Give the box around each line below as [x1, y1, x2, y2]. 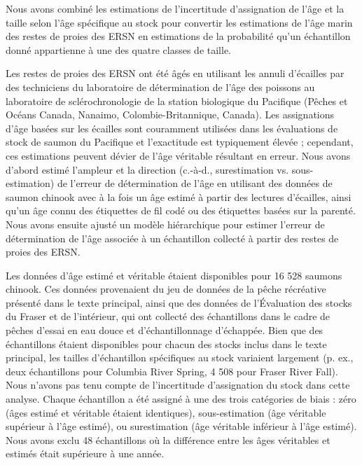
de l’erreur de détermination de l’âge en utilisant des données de [57, 176, 333, 190]
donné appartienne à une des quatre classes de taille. [6, 42, 231, 57]
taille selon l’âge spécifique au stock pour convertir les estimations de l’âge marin [6, 15, 353, 29]
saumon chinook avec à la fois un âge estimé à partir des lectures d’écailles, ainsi [6, 189, 351, 204]
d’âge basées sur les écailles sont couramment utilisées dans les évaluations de [6, 120, 338, 135]
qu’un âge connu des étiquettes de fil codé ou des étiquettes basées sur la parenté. [6, 203, 356, 218]
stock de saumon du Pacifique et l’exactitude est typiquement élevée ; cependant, [6, 134, 354, 149]
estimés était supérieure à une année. [6, 446, 165, 461]
